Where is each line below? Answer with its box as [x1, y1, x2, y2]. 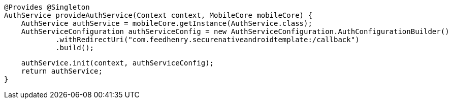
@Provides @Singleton [4, 3, 90, 11]
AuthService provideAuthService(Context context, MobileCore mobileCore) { [4, 11, 312, 19]
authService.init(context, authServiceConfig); [21, 59, 214, 67]
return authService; [21, 67, 103, 75]
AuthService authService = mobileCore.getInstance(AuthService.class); [21, 19, 312, 27]
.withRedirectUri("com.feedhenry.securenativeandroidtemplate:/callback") [55, 36, 360, 44]
